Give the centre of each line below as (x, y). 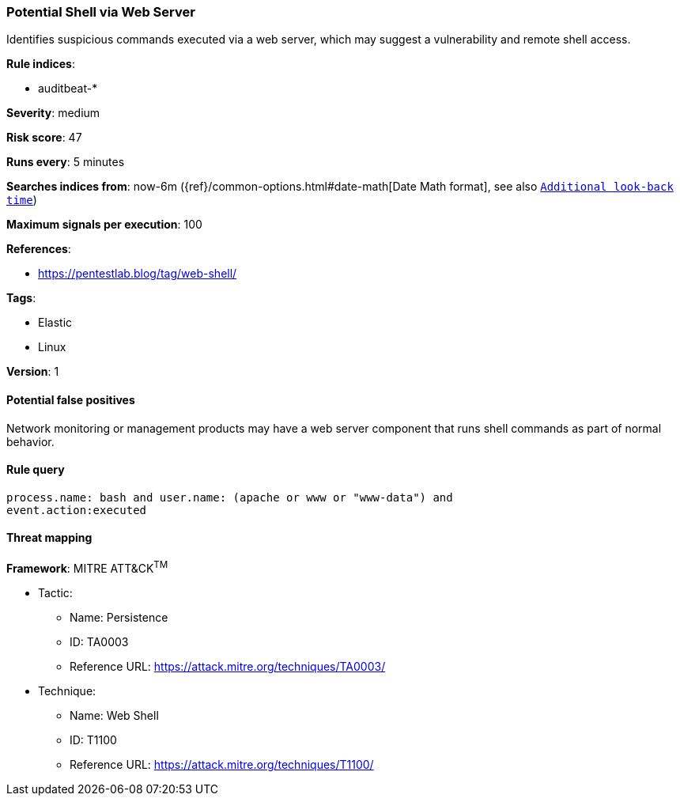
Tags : (21, 298)
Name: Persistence (119, 617)
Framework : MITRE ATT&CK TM (87, 567)
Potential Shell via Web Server (101, 12)
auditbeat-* (68, 89)
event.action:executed (77, 510)
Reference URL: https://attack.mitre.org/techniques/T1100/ (222, 764)
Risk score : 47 (44, 138)
